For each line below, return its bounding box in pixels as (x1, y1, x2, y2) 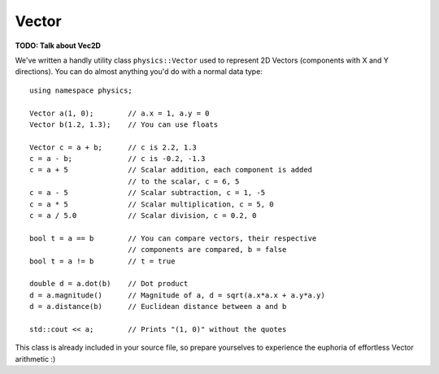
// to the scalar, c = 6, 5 (127, 176, 240, 186)
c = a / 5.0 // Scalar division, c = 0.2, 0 (29, 211, 257, 220)
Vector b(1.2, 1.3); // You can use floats (29, 120, 219, 129)
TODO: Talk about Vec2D (15, 41, 102, 50)
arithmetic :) (15, 354, 56, 363)
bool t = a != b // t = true (29, 256, 176, 266)
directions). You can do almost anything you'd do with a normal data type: (15, 67, 263, 76)
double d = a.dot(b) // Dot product (29, 279, 189, 289)
